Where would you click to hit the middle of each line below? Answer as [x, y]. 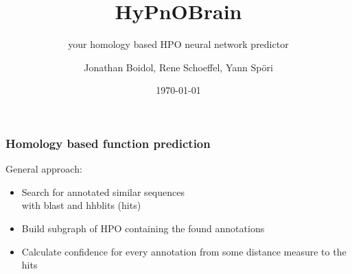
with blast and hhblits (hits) [81, 205]
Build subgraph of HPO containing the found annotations [143, 228]
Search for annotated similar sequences [103, 191]
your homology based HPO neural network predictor [178, 44]
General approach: [44, 169]
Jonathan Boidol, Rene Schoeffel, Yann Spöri [178, 67]
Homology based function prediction [108, 143]
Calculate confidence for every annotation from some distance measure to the [184, 251]
